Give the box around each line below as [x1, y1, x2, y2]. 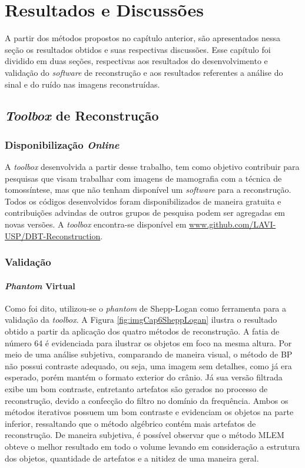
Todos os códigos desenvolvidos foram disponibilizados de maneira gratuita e [5, 195, 281, 207]
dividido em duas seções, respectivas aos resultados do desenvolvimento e [5, 55, 268, 67]
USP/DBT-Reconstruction [5, 229, 101, 242]
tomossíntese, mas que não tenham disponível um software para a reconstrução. [5, 183, 291, 196]
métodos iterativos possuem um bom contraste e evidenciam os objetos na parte [5, 406, 294, 418]
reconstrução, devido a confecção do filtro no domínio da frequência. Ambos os [5, 394, 289, 406]
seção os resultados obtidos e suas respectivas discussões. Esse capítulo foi [5, 43, 271, 55]
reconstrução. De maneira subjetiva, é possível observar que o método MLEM [5, 429, 284, 441]
